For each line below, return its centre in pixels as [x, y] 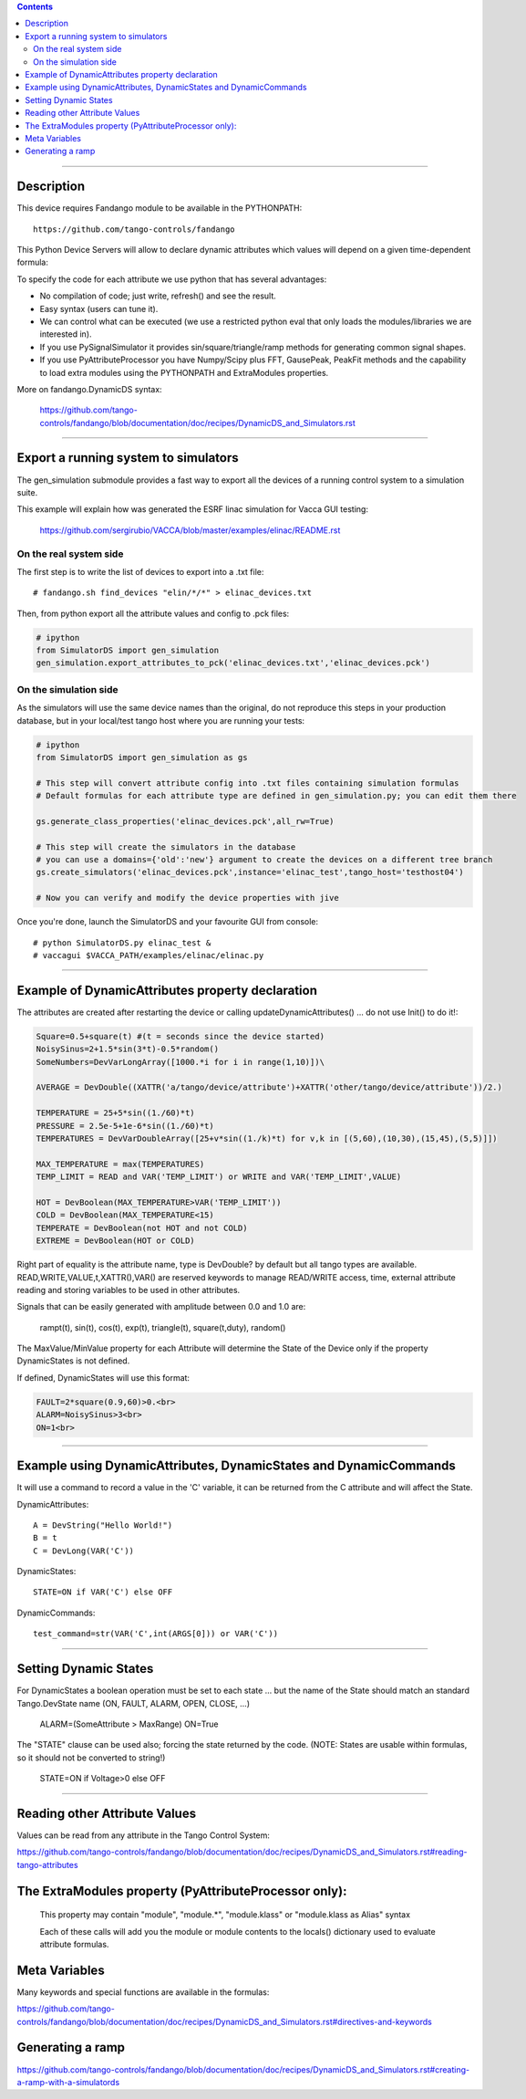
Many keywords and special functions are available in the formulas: [143, 1992]
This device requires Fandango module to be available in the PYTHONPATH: [160, 208]
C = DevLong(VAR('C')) [84, 1551]
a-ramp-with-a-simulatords [68, 2082]
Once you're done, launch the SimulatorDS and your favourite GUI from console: [168, 922]
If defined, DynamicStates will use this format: [103, 1377]
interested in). [66, 334]
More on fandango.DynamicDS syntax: [90, 389]
